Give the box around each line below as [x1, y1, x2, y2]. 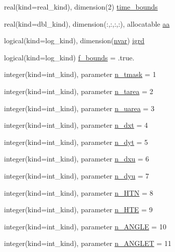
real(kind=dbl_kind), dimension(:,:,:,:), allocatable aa [4, 18, 170, 29]
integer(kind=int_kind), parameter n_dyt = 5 [4, 136, 148, 147]
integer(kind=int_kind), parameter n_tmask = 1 [4, 69, 156, 79]
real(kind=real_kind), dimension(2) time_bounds [4, 2, 158, 12]
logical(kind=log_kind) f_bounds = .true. [4, 52, 135, 62]
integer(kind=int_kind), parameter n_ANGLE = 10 [4, 221, 166, 231]
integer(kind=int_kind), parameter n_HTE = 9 [4, 204, 153, 215]
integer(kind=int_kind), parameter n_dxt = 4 [4, 120, 148, 130]
